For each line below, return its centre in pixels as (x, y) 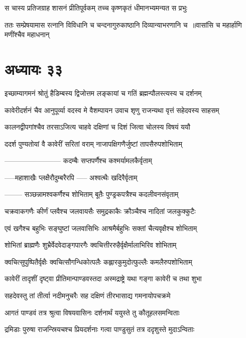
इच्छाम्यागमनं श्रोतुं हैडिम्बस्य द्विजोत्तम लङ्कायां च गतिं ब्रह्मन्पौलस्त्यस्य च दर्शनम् (103, 93)
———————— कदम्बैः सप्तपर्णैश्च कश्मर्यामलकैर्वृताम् (78, 160)
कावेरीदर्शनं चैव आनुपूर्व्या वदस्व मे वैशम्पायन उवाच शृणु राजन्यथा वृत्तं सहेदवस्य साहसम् (112, 110)
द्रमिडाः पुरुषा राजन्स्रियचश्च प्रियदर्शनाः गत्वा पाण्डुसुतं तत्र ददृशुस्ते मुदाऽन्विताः (100, 329)
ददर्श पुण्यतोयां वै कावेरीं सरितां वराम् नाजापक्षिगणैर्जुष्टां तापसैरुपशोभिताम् (93, 143)
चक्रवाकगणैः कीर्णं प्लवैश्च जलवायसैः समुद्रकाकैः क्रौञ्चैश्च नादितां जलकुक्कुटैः (100, 211)
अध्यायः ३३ (34, 69)
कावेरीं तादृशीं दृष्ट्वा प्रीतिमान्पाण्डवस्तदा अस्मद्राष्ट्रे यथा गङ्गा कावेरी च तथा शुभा (103, 278)
